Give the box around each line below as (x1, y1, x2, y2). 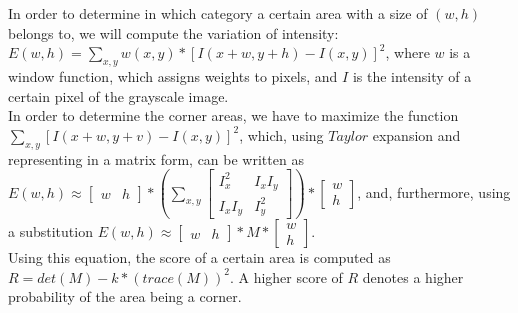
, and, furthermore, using (357, 181, 511, 202)
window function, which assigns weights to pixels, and (8, 65, 338, 86)
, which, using (239, 124, 324, 145)
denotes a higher (362, 266, 464, 287)
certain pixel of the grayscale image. (8, 85, 229, 106)
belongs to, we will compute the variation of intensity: (8, 22, 339, 43)
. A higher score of (229, 266, 343, 287)
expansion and (372, 124, 461, 145)
